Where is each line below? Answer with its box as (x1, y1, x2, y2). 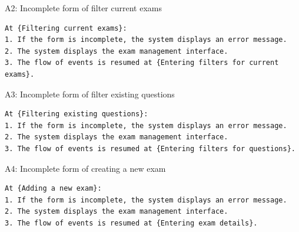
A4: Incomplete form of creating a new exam (5, 162, 166, 174)
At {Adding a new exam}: (5, 184, 102, 193)
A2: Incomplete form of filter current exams (5, 2, 162, 14)
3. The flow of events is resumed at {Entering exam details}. (5, 218, 258, 227)
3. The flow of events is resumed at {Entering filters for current (5, 58, 279, 67)
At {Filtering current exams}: (5, 24, 127, 32)
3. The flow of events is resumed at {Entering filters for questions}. (5, 144, 295, 153)
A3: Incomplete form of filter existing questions (5, 87, 175, 100)
